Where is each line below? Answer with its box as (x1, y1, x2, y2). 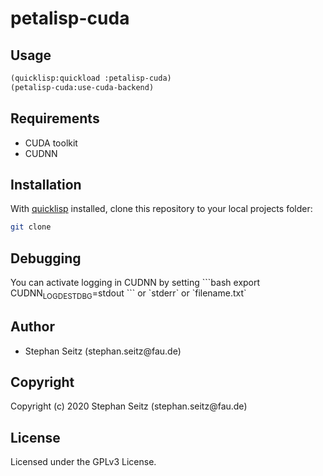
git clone (10, 222, 52, 232)
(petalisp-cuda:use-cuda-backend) (10, 82, 155, 92)
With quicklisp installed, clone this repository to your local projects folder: (10, 203, 313, 215)
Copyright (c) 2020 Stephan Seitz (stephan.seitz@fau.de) (10, 400, 248, 412)
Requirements (10, 110, 100, 127)
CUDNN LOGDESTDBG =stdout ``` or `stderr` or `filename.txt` (10, 287, 247, 301)
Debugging (10, 250, 82, 267)
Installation (10, 176, 82, 193)
